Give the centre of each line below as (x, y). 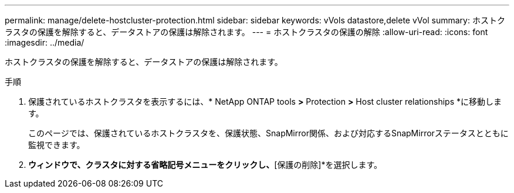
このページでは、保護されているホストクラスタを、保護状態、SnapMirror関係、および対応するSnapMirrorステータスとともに (268, 133)
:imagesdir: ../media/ (45, 42)
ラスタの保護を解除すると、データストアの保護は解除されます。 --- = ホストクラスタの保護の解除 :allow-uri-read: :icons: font (246, 32)
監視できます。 (57, 145)
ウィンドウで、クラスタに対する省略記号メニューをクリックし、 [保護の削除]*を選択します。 (205, 165)
